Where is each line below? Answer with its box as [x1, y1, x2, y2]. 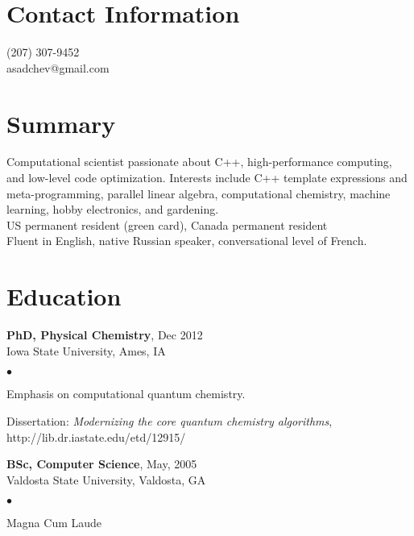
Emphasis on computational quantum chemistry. [6, 385, 246, 402]
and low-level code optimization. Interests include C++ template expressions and [6, 169, 408, 186]
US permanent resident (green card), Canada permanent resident [6, 216, 328, 233]
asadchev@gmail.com [6, 59, 110, 76]
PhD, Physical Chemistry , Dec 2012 [6, 326, 203, 343]
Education [6, 280, 122, 313]
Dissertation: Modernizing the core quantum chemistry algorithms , [6, 412, 333, 429]
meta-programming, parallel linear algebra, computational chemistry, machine [6, 185, 391, 202]
